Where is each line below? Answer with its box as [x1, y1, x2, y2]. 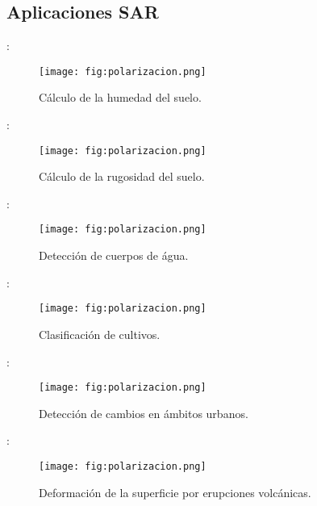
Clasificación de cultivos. [39, 325, 161, 342]
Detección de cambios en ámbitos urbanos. [39, 404, 248, 421]
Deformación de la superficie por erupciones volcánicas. [39, 483, 311, 500]
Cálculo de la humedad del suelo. [39, 89, 202, 106]
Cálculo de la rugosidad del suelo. [39, 168, 205, 185]
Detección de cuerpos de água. [39, 247, 189, 264]
